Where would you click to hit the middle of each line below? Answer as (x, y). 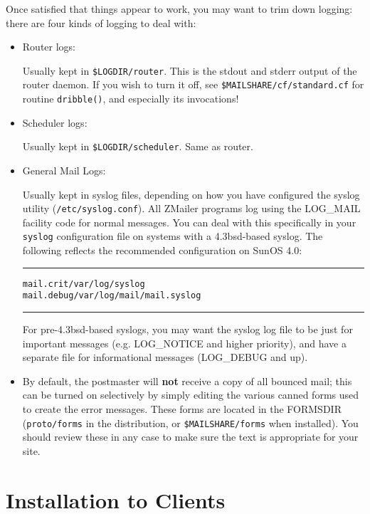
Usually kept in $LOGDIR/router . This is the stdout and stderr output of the (190, 70)
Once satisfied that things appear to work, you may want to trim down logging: (179, 9)
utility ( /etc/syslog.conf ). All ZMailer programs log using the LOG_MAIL (191, 208)
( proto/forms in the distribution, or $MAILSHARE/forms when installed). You (190, 423)
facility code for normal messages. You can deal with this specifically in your (189, 222)
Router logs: (49, 47)
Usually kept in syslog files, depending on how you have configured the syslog (191, 194)
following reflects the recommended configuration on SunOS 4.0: (162, 250)
